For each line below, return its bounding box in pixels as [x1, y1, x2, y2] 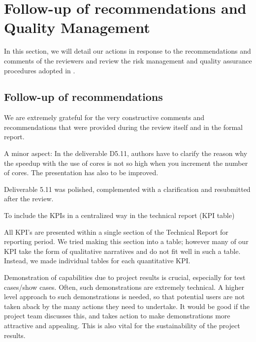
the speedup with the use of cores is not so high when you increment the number [4, 157, 248, 168]
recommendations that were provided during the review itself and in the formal [4, 122, 243, 132]
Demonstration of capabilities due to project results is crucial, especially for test [4, 272, 246, 282]
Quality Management [4, 17, 150, 37]
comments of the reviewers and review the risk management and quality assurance [4, 55, 252, 65]
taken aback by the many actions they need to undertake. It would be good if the [4, 301, 250, 311]
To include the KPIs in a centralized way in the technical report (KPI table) [4, 210, 235, 220]
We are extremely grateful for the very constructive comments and [4, 112, 205, 123]
